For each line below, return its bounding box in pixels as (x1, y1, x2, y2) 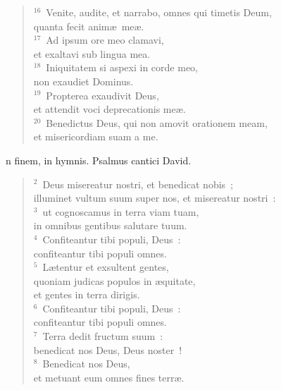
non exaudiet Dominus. (33, 73, 134, 88)
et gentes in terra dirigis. (33, 287, 140, 302)
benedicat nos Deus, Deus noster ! (33, 342, 182, 357)
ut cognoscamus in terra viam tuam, (42, 204, 199, 219)
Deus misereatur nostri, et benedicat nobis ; (42, 176, 233, 191)
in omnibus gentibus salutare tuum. (33, 218, 187, 233)
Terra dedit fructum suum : (42, 329, 163, 343)
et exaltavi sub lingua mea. (33, 46, 151, 61)
